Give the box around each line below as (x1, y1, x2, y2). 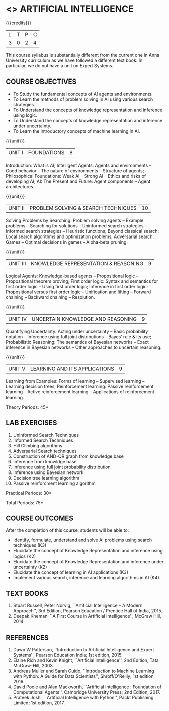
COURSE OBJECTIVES (6, 77, 77, 86)
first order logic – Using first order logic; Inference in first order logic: (6, 283, 148, 289)
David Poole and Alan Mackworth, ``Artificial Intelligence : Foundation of (13, 684, 162, 690)
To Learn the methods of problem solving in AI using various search (13, 96, 153, 102)
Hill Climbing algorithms (13, 442, 62, 448)
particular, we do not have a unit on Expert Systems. (6, 62, 114, 68)
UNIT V (8, 365, 26, 372)
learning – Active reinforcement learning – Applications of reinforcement (6, 388, 155, 395)
